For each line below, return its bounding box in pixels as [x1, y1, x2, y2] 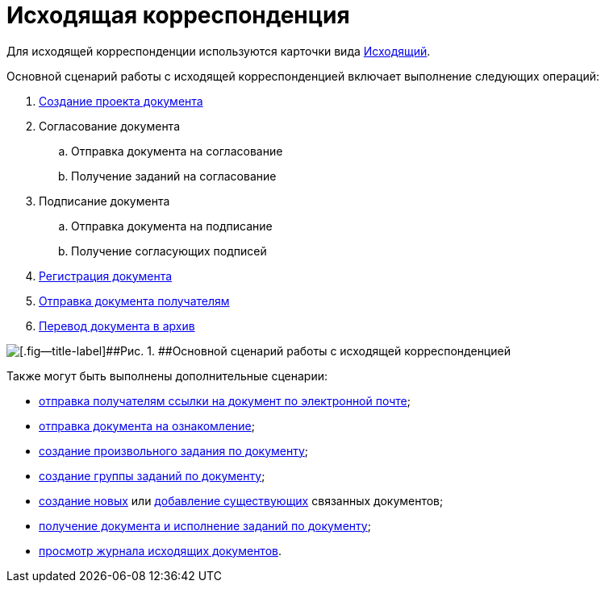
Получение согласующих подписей [71, 243, 267, 258]
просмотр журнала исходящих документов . [39, 543, 282, 558]
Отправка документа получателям [39, 293, 230, 308]
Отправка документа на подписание [71, 218, 273, 233]
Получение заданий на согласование [71, 168, 277, 183]
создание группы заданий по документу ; [39, 468, 265, 483]
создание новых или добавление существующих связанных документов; [39, 493, 444, 508]
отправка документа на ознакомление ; [39, 418, 255, 433]
